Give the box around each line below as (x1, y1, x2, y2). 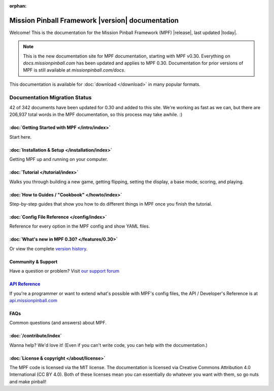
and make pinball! (9, 378, 47, 384)
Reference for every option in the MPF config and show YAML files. (9, 223, 150, 230)
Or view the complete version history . (9, 245, 88, 251)
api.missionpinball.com (9, 297, 58, 303)
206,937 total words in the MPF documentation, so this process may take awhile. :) (9, 112, 183, 118)
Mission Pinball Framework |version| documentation (9, 16, 179, 25)
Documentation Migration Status (9, 94, 92, 101)
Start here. (9, 134, 32, 140)
